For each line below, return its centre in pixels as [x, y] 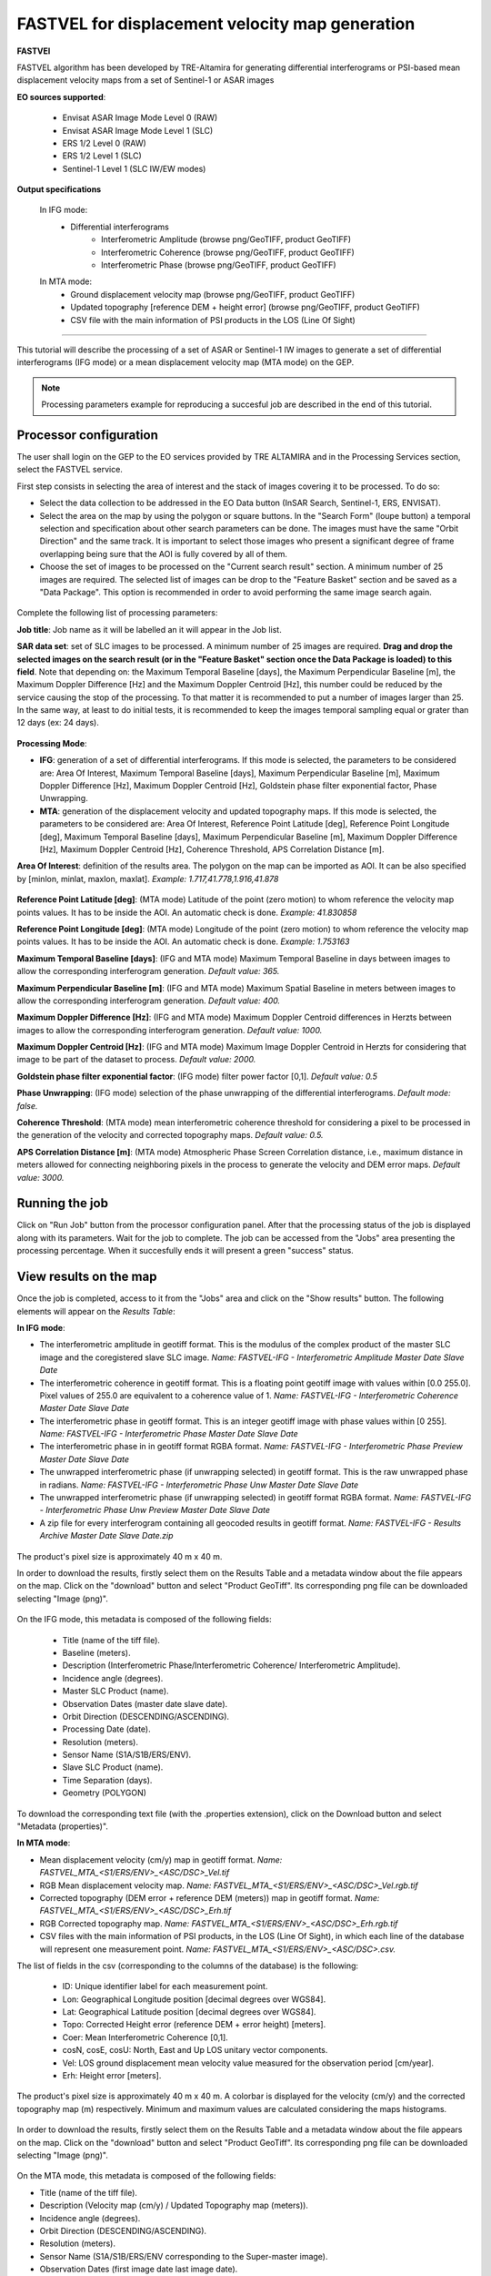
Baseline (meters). [96, 1652]
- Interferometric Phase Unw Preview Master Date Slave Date [155, 1510]
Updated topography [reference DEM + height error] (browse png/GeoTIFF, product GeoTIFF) [245, 307]
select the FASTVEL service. [70, 470]
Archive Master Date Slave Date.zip [106, 1536]
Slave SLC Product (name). [113, 1767]
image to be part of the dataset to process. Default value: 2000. [136, 1060]
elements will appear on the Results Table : [96, 1311]
